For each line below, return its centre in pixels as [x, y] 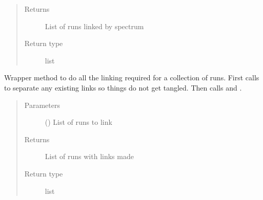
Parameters [42, 105]
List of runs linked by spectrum [94, 26]
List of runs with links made [89, 156]
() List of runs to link [78, 122]
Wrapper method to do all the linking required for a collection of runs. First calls [132, 77]
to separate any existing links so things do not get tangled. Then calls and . [123, 87]
